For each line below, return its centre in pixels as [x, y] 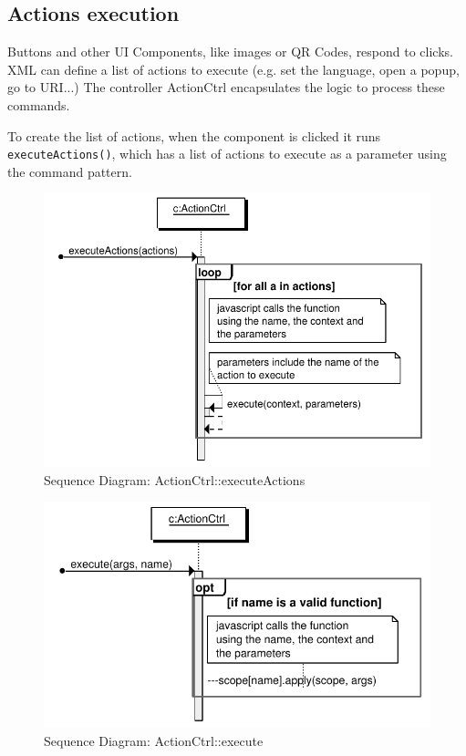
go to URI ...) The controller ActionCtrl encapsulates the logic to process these [226, 87]
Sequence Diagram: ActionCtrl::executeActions [175, 479]
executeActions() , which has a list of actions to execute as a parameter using [227, 154]
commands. [39, 104]
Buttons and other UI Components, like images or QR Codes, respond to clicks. [230, 52]
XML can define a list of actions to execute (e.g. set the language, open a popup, [233, 69]
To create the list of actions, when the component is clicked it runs [194, 135]
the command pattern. [70, 171]
